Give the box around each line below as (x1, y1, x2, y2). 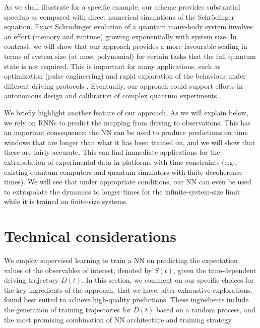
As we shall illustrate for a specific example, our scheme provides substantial (4, 2, 240, 12)
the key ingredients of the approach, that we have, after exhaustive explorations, (4, 284, 252, 295)
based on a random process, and (156, 304, 255, 314)
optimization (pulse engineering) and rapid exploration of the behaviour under (4, 71, 246, 81)
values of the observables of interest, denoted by (4, 265, 152, 275)
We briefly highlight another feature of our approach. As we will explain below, (4, 107, 248, 117)
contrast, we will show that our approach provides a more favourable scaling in (4, 41, 247, 51)
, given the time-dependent (173, 265, 256, 275)
